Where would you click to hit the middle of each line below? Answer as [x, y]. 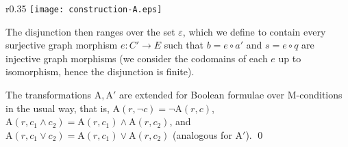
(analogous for [202, 134]
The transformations [49, 95]
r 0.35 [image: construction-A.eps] [84, 8]
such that [184, 45]
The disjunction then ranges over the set [90, 31]
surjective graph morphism [62, 45]
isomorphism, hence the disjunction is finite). [100, 71]
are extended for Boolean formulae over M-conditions [231, 95]
